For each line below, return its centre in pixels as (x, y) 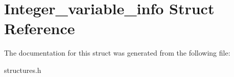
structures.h (23, 70)
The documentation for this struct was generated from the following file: (117, 53)
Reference (40, 28)
